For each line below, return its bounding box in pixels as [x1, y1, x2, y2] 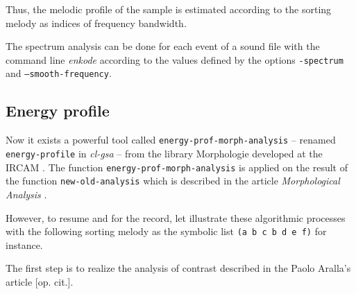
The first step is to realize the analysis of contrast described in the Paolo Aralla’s [6, 261, 351, 275]
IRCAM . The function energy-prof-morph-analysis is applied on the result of [6, 159, 348, 174]
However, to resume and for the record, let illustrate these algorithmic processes [6, 210, 346, 225]
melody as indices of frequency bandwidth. [6, 15, 187, 30]
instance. [6, 237, 43, 252]
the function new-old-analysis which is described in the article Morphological [6, 173, 340, 188]
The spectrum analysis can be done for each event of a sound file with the [6, 39, 320, 53]
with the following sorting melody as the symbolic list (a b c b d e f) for [6, 224, 327, 239]
